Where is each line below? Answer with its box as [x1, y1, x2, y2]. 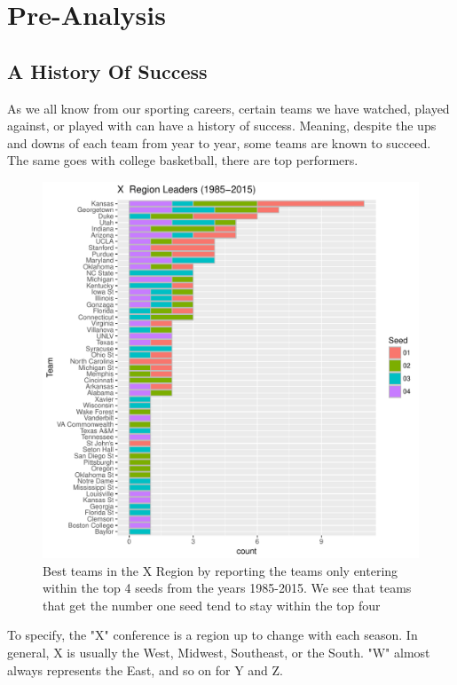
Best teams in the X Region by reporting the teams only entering [43, 561, 398, 579]
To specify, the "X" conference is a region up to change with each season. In [7, 626, 418, 644]
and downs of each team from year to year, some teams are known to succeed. [7, 133, 431, 152]
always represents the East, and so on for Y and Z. [7, 660, 284, 679]
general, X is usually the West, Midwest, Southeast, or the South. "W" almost [7, 642, 430, 661]
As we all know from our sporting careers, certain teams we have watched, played [7, 98, 450, 117]
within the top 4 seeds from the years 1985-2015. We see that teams [43, 579, 412, 597]
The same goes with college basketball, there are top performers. [7, 151, 359, 169]
